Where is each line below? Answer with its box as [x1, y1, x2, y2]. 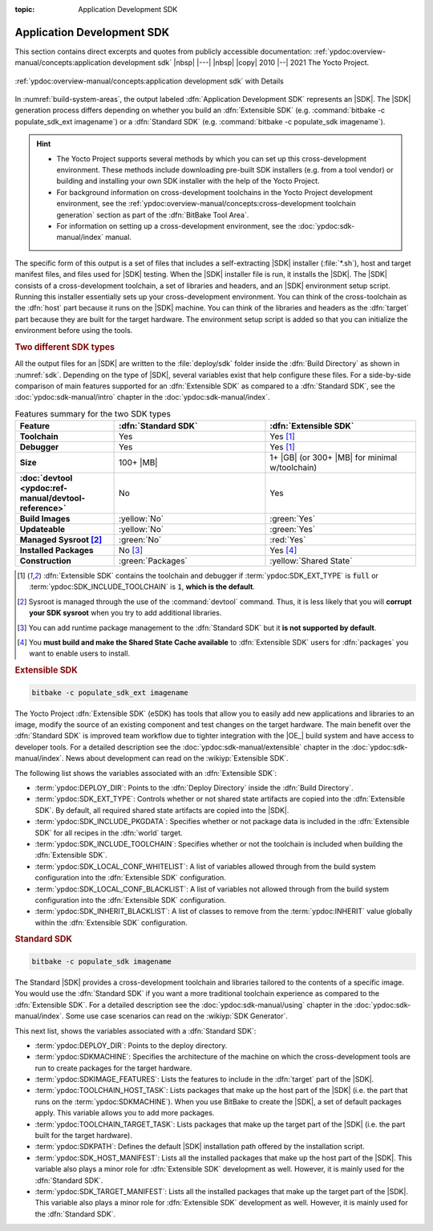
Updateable [19, 524, 66, 535]
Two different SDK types [14, 341, 115, 352]
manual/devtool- [19, 493, 86, 504]
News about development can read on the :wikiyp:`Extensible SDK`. [65, 754, 289, 763]
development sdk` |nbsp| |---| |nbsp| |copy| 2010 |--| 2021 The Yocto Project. [112, 58, 370, 67]
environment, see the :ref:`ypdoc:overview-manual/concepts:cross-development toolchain [56, 199, 356, 209]
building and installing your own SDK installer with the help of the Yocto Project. [56, 177, 320, 186]
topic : [14, 5, 35, 14]
